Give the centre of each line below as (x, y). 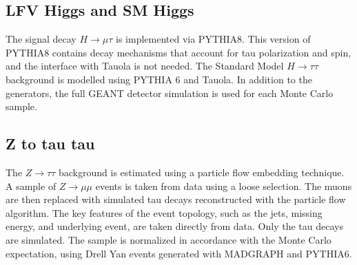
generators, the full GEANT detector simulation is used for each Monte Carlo (170, 93)
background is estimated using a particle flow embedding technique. (201, 172)
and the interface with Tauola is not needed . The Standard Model (145, 66)
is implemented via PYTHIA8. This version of (213, 39)
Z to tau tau (50, 144)
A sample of (31, 185)
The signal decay (41, 39)
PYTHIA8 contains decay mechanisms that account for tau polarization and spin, (178, 52)
